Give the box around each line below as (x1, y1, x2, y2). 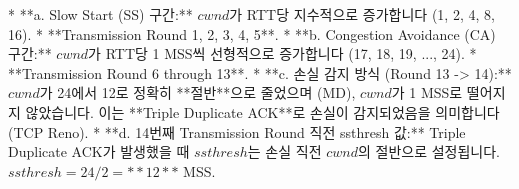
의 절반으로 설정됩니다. (357, 141, 500, 162)
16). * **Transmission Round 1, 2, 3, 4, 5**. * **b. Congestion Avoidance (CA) (8, 23, 496, 44)
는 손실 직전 (247, 141, 322, 162)
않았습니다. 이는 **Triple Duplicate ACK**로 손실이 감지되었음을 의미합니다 (25, 101, 500, 122)
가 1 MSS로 (391, 82, 463, 103)
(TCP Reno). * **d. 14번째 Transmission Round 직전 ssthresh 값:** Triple (8, 121, 466, 142)
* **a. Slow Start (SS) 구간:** (8, 4, 193, 24)
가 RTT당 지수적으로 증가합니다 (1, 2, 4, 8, (229, 4, 495, 24)
